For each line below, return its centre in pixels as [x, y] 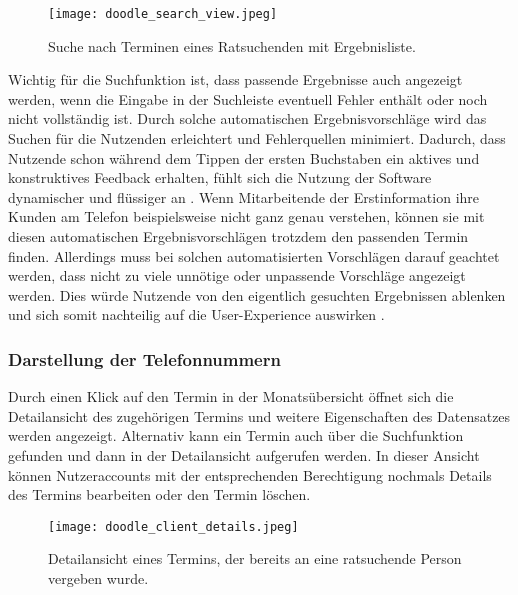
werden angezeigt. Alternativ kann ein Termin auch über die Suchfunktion [236, 435]
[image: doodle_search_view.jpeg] [163, 14]
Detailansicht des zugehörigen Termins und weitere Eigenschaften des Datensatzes [259, 415]
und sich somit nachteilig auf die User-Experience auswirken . [196, 314]
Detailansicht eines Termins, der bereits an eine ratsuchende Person [255, 558]
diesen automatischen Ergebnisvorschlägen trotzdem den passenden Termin [238, 236]
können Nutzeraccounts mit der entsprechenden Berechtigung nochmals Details [250, 474]
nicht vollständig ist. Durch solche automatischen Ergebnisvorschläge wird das [247, 118]
